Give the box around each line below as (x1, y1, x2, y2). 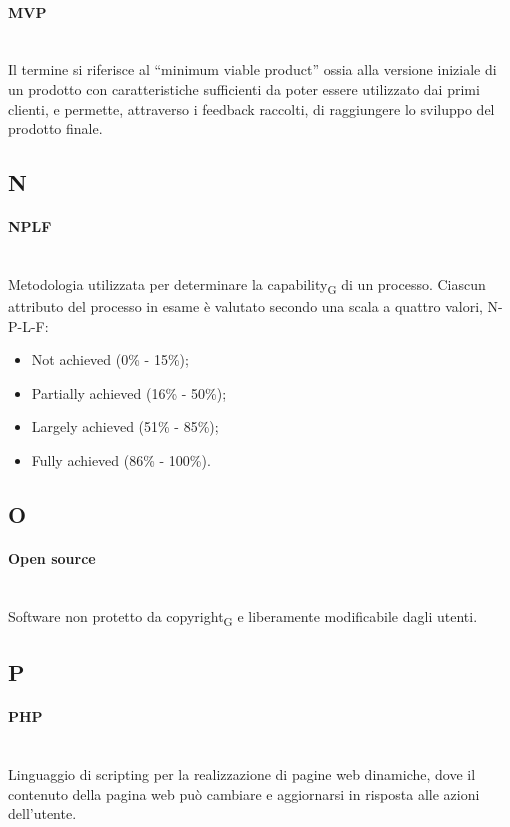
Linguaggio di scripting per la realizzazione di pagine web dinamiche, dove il (8, 764, 476, 785)
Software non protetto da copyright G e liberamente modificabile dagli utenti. (8, 605, 478, 629)
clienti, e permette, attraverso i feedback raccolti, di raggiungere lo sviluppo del (8, 98, 495, 119)
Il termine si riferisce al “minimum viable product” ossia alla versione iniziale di (8, 59, 497, 80)
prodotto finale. (8, 118, 103, 139)
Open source (8, 548, 96, 568)
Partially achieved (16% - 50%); (31, 382, 227, 403)
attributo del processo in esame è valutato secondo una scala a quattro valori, (8, 296, 483, 317)
